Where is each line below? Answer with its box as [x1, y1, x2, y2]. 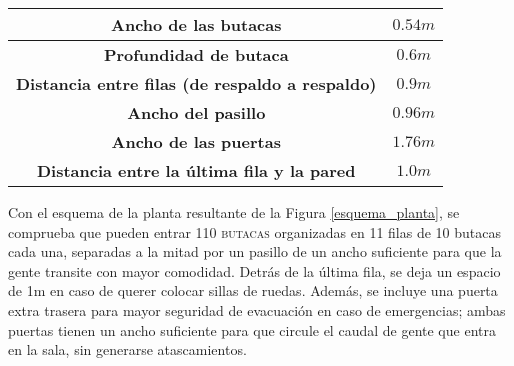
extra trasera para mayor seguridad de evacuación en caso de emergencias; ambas [8, 299, 506, 320]
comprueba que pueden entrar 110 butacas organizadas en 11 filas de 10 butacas [8, 221, 501, 242]
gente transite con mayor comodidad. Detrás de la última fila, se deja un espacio [8, 260, 501, 281]
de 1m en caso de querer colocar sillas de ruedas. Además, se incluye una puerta [8, 280, 498, 301]
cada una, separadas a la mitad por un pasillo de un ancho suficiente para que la [8, 241, 502, 262]
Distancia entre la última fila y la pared [36, 159, 356, 182]
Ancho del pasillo [127, 101, 266, 124]
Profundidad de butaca [103, 43, 289, 66]
